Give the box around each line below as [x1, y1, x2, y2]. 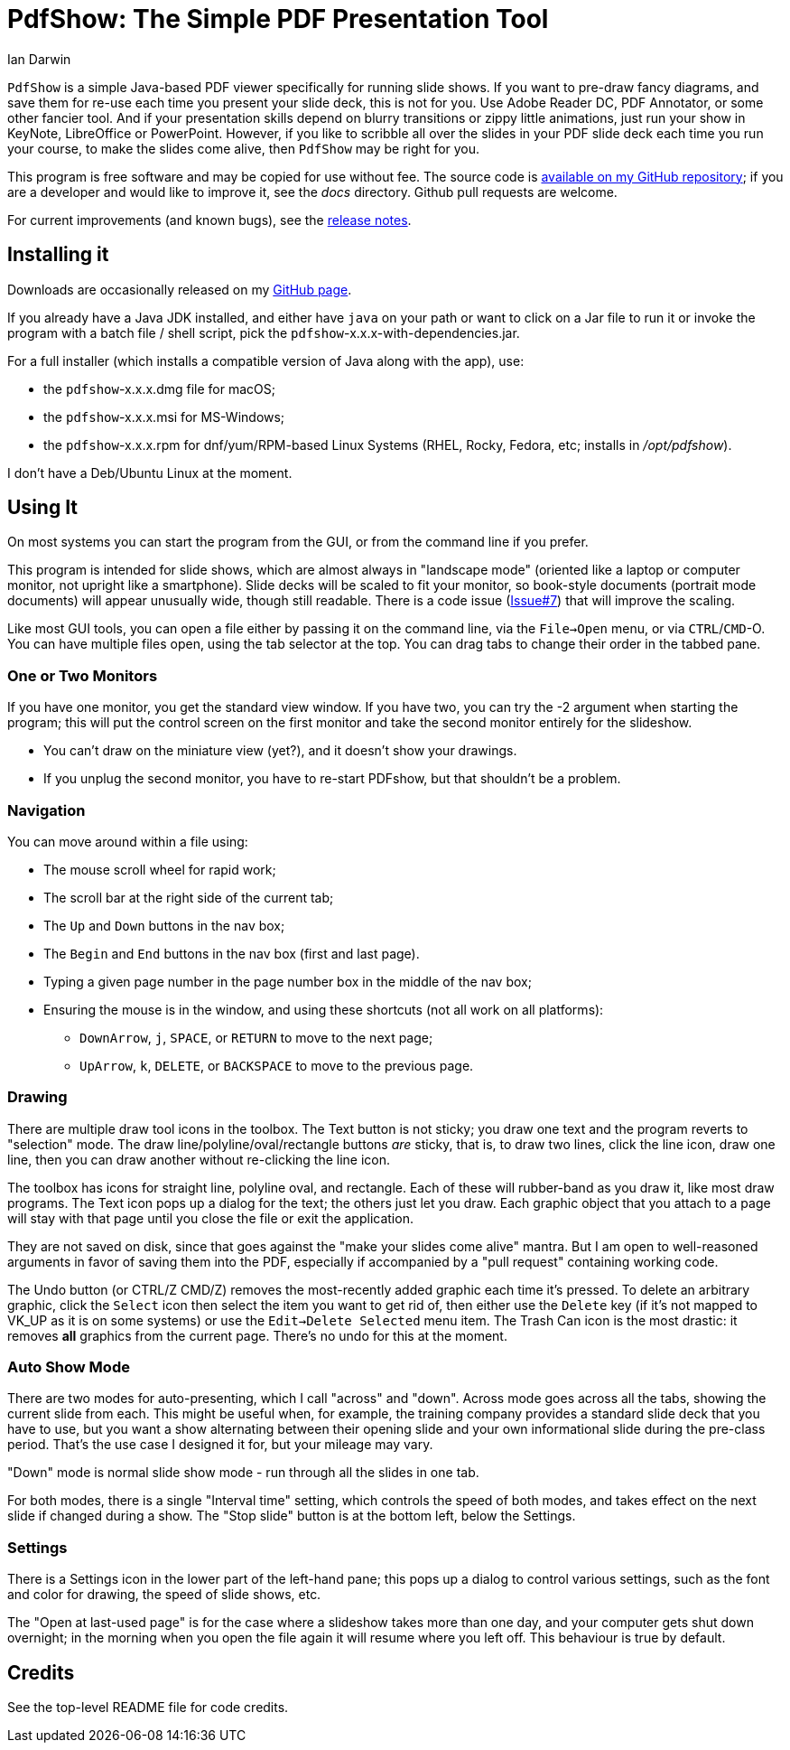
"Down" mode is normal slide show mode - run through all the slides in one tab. [7, 1465, 479, 1481]
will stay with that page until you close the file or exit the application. [7, 1210, 414, 1226]
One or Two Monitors [7, 666, 158, 685]
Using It [7, 496, 79, 519]
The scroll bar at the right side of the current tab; [43, 889, 334, 905]
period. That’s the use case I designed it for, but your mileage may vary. [7, 1436, 433, 1453]
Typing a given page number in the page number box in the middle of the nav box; [43, 973, 532, 989]
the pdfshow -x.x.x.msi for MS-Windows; [43, 408, 285, 425]
